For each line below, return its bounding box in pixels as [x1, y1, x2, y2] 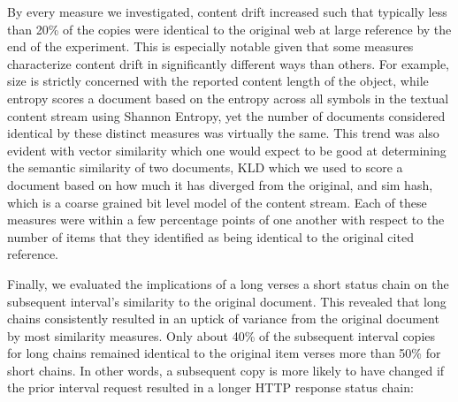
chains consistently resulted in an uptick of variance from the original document [7, 309, 439, 328]
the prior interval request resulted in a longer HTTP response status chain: [7, 378, 414, 397]
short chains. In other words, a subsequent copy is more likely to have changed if [7, 360, 445, 379]
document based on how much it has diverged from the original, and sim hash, [7, 175, 433, 193]
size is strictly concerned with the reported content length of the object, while [7, 72, 429, 90]
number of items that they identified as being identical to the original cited [7, 227, 414, 246]
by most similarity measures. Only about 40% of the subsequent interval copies [7, 326, 436, 345]
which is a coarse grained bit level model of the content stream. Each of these [7, 193, 427, 211]
